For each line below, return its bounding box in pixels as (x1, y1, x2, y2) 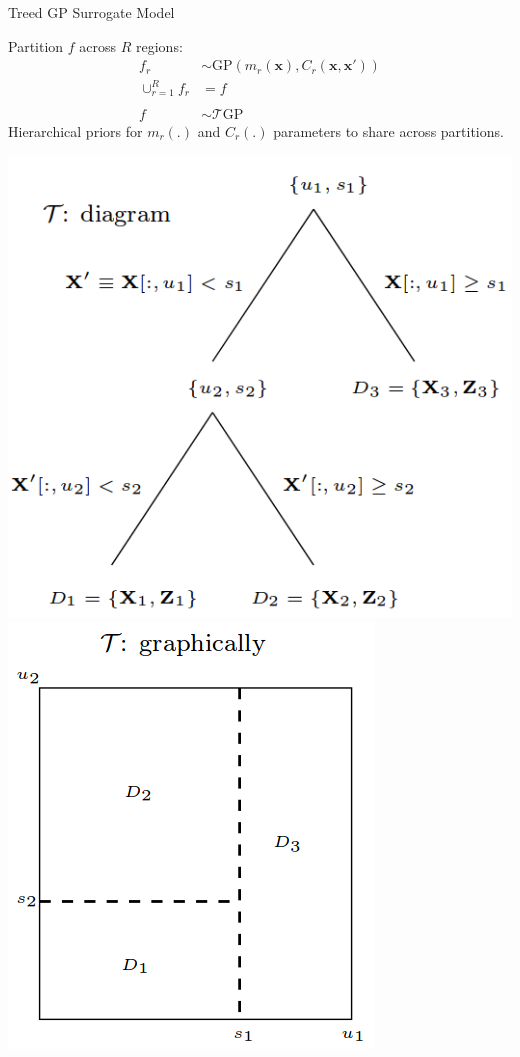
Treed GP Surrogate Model (8, 2, 175, 22)
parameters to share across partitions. (273, 120, 504, 141)
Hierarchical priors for (8, 120, 143, 141)
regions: (136, 35, 183, 56)
